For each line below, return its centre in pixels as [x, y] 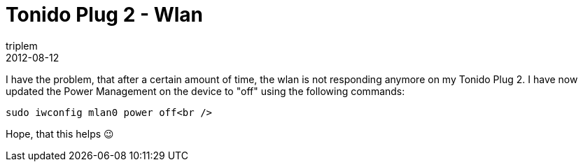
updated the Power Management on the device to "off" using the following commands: [205, 91]
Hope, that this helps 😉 [60, 133]
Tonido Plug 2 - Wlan [104, 15]
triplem [22, 45]
